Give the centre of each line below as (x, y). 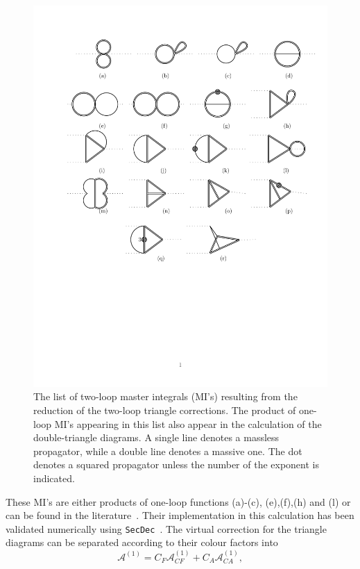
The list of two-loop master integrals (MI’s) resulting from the (165, 396)
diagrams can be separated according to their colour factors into (142, 542)
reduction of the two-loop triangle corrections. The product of (165, 410)
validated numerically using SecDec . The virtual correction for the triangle (166, 528)
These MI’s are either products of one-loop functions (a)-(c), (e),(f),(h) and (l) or (178, 501)
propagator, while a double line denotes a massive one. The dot (168, 451)
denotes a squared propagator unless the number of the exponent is (176, 464)
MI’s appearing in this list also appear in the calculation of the (188, 423)
